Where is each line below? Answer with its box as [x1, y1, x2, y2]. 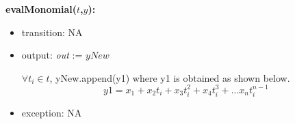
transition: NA [21, 25, 83, 39]
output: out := [21, 48, 83, 62]
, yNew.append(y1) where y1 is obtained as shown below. [49, 70, 290, 84]
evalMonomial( [5, 2, 77, 16]
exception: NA [21, 105, 82, 119]
